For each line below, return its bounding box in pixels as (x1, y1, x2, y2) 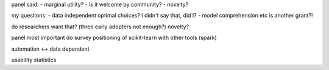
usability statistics (11, 56, 57, 63)
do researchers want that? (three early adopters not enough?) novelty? (11, 23, 189, 30)
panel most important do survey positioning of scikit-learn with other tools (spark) (11, 34, 218, 42)
